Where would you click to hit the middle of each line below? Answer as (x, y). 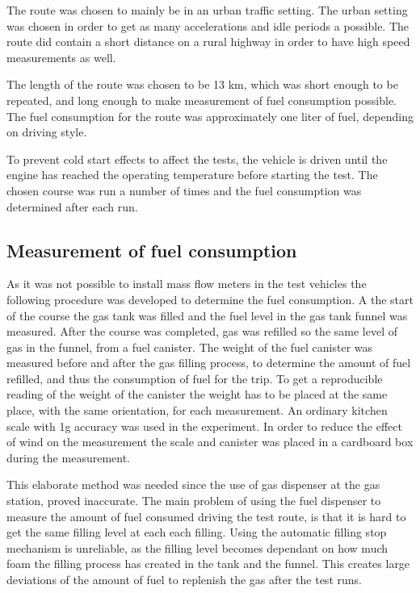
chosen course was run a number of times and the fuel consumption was (184, 190)
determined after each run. (72, 206)
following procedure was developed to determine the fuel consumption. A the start (210, 299)
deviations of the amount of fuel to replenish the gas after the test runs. (184, 580)
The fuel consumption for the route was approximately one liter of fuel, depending (210, 116)
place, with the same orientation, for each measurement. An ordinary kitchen (197, 410)
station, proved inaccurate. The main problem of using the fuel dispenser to (194, 501)
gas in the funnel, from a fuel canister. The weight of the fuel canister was (190, 347)
